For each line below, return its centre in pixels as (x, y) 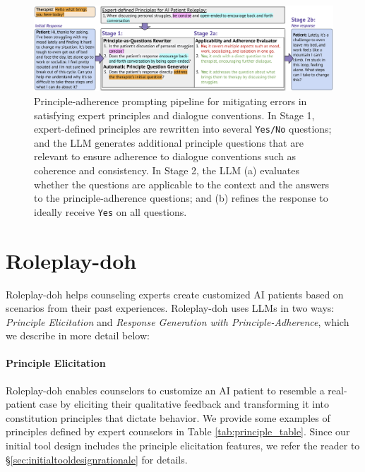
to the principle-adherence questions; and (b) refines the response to (181, 198)
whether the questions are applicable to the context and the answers (182, 184)
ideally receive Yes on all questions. (110, 211)
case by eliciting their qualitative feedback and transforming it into (184, 404)
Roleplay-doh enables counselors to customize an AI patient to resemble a (165, 390)
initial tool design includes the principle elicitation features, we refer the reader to (183, 446)
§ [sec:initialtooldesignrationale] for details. (97, 459)
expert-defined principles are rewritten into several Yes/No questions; (183, 129)
